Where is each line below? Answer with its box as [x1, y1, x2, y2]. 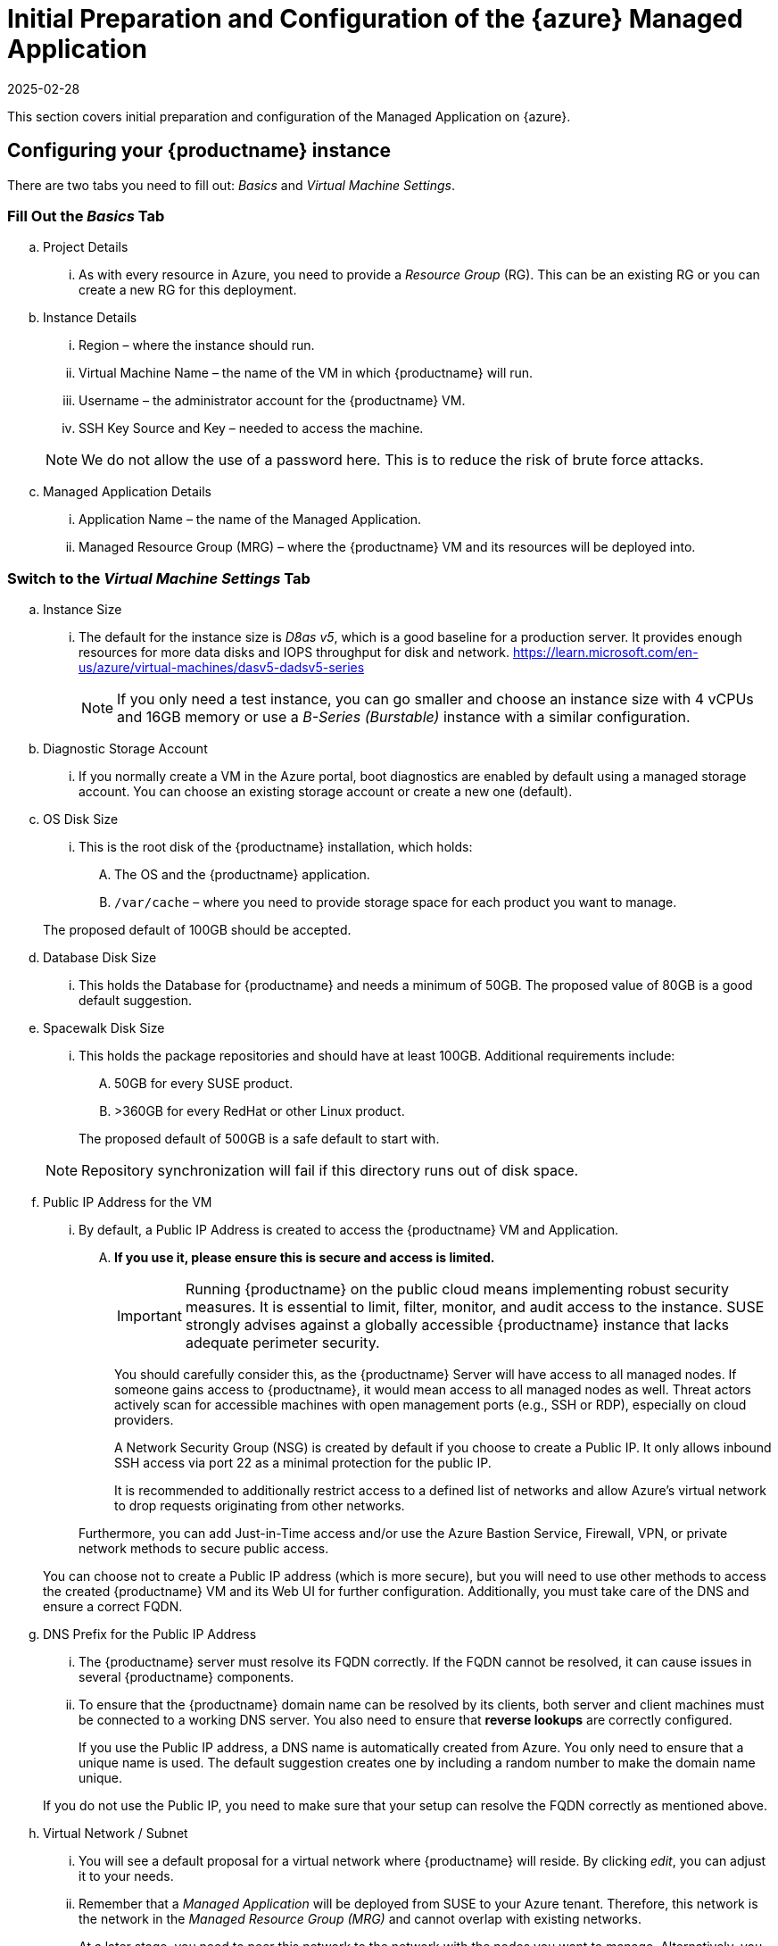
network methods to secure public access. [79, 1541, 329, 1557]
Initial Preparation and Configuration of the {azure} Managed [7, 4, 743, 34]
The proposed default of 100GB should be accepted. [43, 922, 352, 938]
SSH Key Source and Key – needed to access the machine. [79, 420, 424, 437]
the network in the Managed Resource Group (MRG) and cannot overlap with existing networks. [79, 1911, 641, 1927]
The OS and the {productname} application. [114, 867, 370, 883]
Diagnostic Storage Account [43, 741, 208, 757]
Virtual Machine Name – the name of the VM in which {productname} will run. [79, 365, 534, 381]
